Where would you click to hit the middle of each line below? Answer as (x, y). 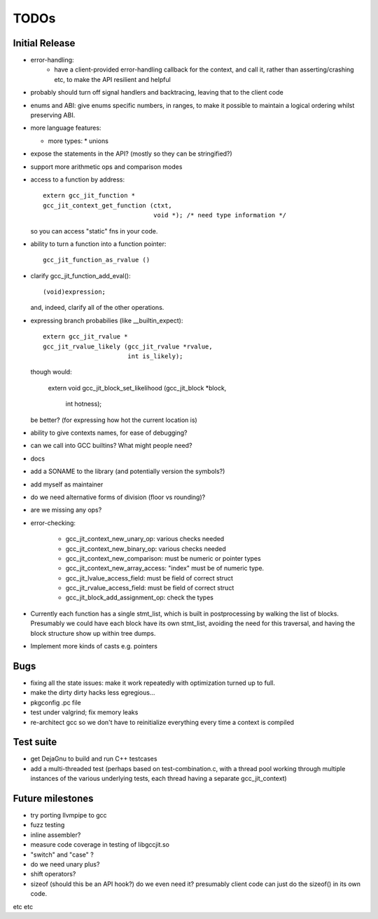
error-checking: (53, 523)
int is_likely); (155, 356)
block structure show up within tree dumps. (93, 633)
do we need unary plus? (65, 864)
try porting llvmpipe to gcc (69, 815)
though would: (51, 372)
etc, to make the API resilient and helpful (112, 79)
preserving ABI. (53, 115)
